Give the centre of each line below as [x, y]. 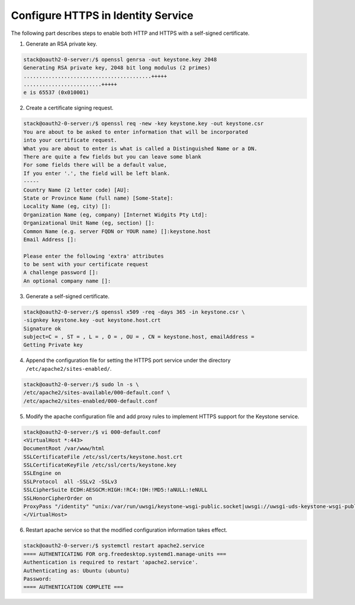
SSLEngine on [42, 473]
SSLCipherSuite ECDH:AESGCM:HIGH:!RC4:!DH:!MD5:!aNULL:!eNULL [115, 490]
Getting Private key [53, 345]
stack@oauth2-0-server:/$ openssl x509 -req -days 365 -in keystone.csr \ [134, 312]
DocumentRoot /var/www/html [64, 449]
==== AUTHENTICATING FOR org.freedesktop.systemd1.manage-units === [125, 554]
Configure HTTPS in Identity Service [102, 15]
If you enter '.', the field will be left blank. [97, 173]
